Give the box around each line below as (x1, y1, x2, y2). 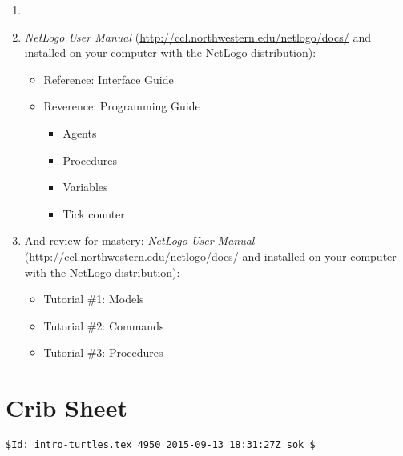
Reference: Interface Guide (43, 70, 174, 87)
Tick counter (62, 205, 125, 222)
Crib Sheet (6, 391, 127, 424)
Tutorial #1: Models (43, 290, 144, 307)
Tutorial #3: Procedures (43, 344, 163, 361)
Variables (62, 178, 108, 195)
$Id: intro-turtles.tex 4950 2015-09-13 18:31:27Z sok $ (6, 439, 316, 451)
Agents (62, 124, 97, 141)
